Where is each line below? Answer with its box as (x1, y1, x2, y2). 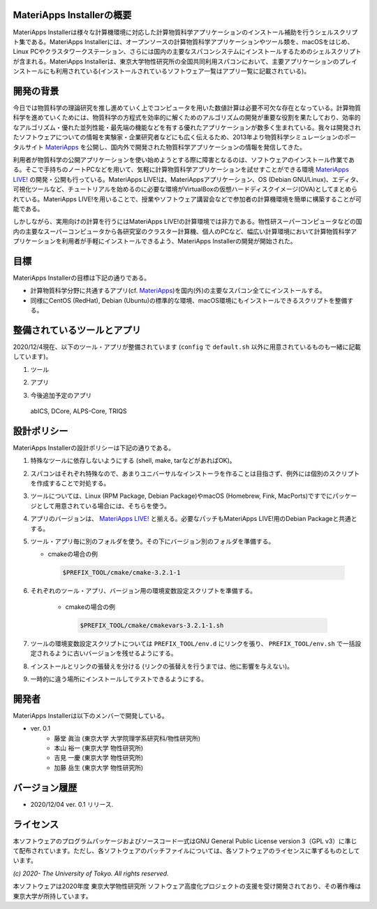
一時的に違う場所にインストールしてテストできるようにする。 (30, 675, 208, 683)
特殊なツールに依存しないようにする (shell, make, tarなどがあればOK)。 (30, 457, 237, 465)
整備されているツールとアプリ (13, 324, 141, 336)
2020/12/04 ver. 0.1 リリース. (30, 800, 114, 808)
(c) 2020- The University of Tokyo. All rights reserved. (13, 869, 169, 878)
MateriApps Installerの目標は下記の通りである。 (13, 273, 151, 282)
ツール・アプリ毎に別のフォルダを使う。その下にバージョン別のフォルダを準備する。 (30, 537, 275, 545)
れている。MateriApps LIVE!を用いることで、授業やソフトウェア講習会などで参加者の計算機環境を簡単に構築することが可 (13, 194, 362, 203)
